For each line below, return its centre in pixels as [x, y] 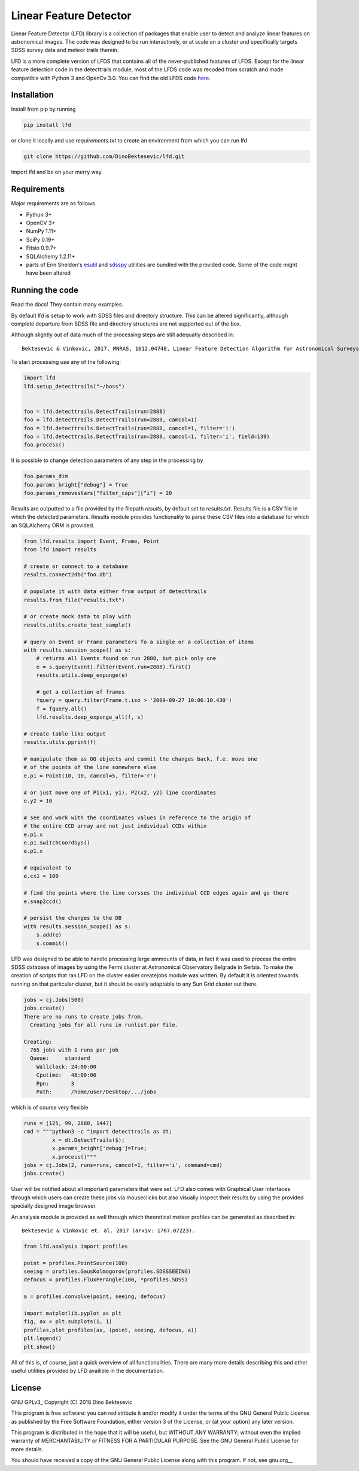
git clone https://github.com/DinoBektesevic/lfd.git [104, 156]
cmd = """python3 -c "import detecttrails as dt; [98, 1132]
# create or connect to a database [76, 566]
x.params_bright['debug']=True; [99, 1148]
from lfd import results [60, 550]
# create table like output [65, 734]
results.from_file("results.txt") [74, 600]
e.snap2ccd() [43, 901]
